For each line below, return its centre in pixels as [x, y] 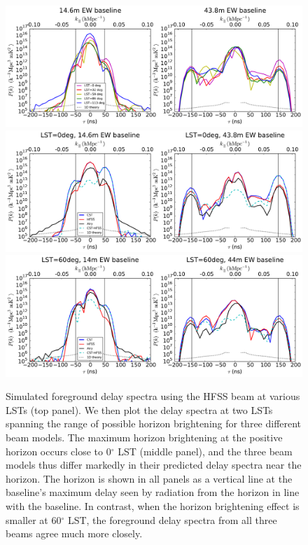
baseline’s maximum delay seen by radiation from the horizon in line [153, 492]
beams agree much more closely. [74, 533]
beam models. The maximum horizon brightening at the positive [144, 437]
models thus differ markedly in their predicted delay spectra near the [154, 465]
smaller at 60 [34, 519]
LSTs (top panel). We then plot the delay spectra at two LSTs [139, 409]
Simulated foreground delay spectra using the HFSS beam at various [153, 396]
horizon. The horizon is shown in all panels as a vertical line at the [149, 478]
